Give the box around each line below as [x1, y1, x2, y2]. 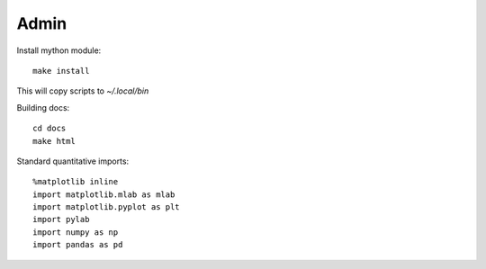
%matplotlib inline [32, 176, 119, 187]
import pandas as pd [32, 239, 123, 250]
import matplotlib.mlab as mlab [32, 189, 175, 200]
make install [32, 66, 90, 76]
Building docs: [16, 102, 70, 112]
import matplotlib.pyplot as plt [32, 202, 180, 212]
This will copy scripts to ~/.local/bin [16, 85, 149, 96]
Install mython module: [16, 45, 102, 56]
